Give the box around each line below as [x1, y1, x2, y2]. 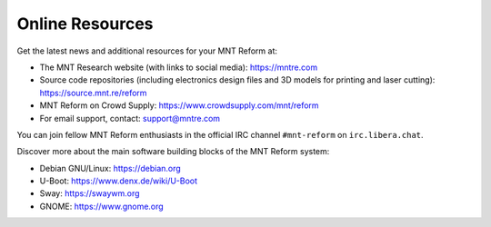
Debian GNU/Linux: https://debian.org [39, 163, 181, 173]
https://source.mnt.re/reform [39, 87, 147, 98]
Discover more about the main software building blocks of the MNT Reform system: [16, 146, 330, 157]
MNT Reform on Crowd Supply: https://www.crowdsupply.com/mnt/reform [39, 100, 319, 111]
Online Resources [16, 14, 154, 34]
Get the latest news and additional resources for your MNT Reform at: [16, 45, 277, 56]
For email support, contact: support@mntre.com [39, 113, 221, 123]
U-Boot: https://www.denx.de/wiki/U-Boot [39, 175, 198, 186]
